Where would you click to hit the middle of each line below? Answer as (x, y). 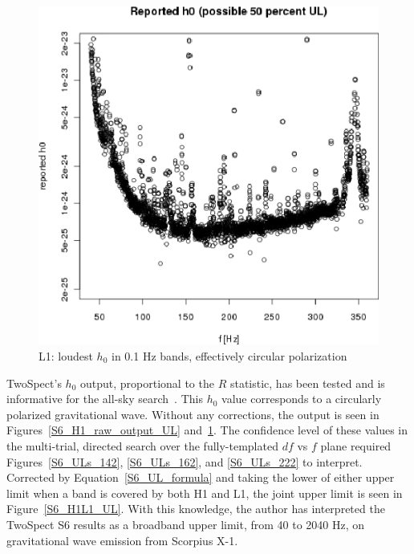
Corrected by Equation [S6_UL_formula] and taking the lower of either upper (201, 477)
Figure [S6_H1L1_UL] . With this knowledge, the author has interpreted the (196, 509)
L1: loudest (66, 356)
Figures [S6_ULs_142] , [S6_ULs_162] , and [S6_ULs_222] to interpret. (185, 461)
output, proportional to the (147, 383)
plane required (356, 445)
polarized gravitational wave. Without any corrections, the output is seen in (193, 414)
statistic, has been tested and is (307, 383)
